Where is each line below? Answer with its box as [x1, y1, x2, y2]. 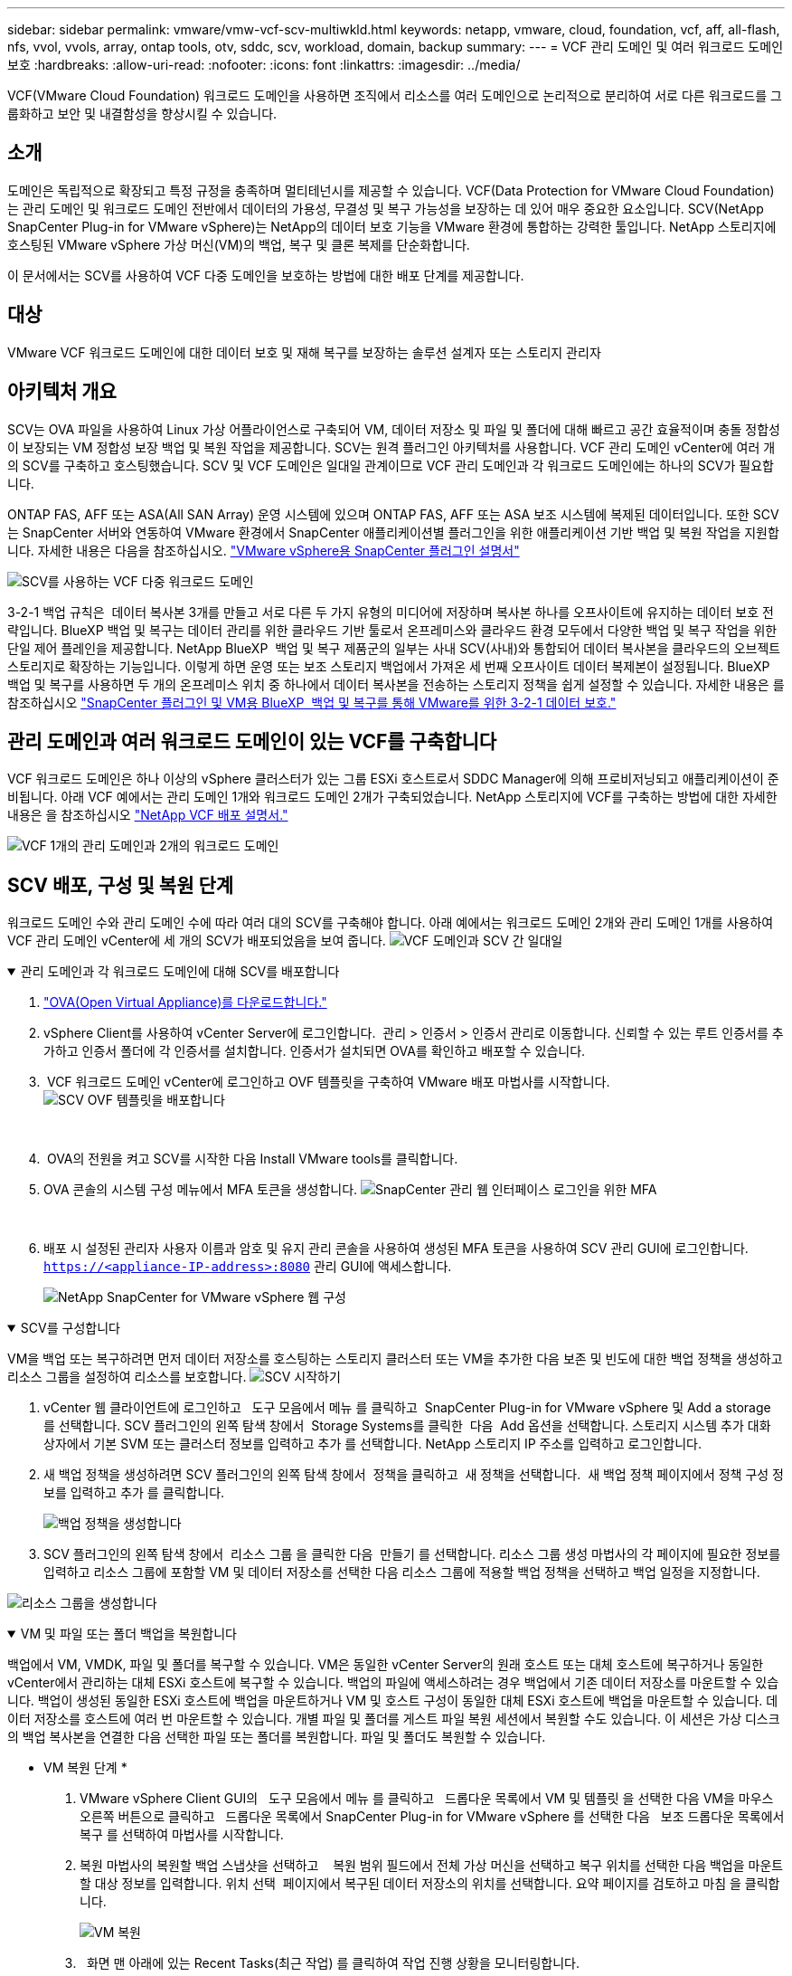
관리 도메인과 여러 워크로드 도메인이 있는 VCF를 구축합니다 [7, 729, 497, 753]
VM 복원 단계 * [43, 1760, 127, 1776]
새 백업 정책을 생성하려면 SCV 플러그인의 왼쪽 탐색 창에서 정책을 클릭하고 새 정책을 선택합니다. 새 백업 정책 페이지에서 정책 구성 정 [43, 1467, 784, 1483]
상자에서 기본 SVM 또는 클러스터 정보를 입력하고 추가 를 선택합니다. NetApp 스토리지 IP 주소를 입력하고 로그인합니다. [43, 1436, 702, 1452]
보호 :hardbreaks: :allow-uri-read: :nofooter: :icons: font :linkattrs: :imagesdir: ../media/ [7, 57, 521, 72]
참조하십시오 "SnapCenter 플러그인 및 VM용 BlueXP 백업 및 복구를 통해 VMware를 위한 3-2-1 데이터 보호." [7, 694, 617, 710]
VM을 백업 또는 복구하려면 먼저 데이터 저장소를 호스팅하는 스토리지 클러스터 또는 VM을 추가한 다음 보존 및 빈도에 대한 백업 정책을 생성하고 [7, 1351, 783, 1367]
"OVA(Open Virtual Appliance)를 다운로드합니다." [43, 994, 327, 1011]
